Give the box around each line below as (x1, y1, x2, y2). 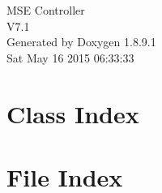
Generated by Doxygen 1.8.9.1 (6, 33, 156, 50)
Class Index (6, 96, 139, 130)
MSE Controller (6, 2, 85, 18)
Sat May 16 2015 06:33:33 (6, 49, 134, 66)
